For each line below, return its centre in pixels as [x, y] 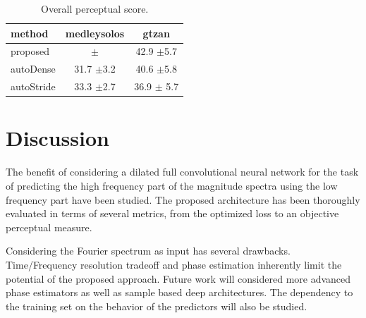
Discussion [57, 138]
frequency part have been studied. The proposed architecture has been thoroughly [183, 199]
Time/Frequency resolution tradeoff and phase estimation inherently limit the [174, 264]
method [30, 33]
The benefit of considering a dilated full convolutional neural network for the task [182, 172]
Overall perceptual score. [94, 8]
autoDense [33, 69]
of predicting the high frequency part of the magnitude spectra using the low [172, 185]
